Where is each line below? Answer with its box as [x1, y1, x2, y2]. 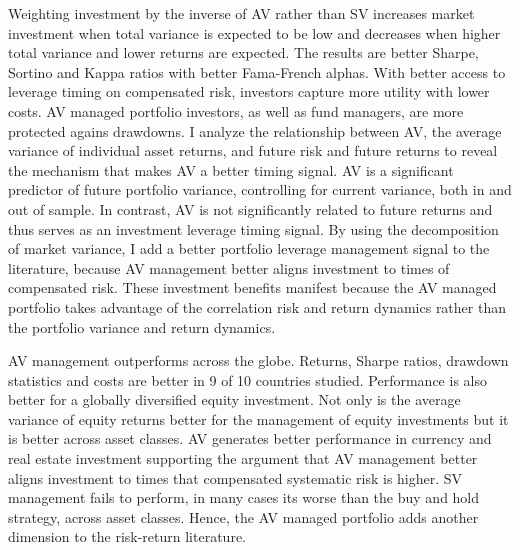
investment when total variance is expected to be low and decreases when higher [8, 22, 501, 43]
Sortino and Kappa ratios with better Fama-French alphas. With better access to [8, 61, 506, 82]
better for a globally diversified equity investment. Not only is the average [8, 389, 461, 410]
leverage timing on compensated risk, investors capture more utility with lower [8, 81, 490, 102]
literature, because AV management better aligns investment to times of [8, 257, 450, 278]
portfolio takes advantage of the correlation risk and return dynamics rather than [8, 296, 506, 317]
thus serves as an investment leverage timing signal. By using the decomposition [8, 218, 499, 239]
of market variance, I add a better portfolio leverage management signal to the [8, 238, 490, 259]
